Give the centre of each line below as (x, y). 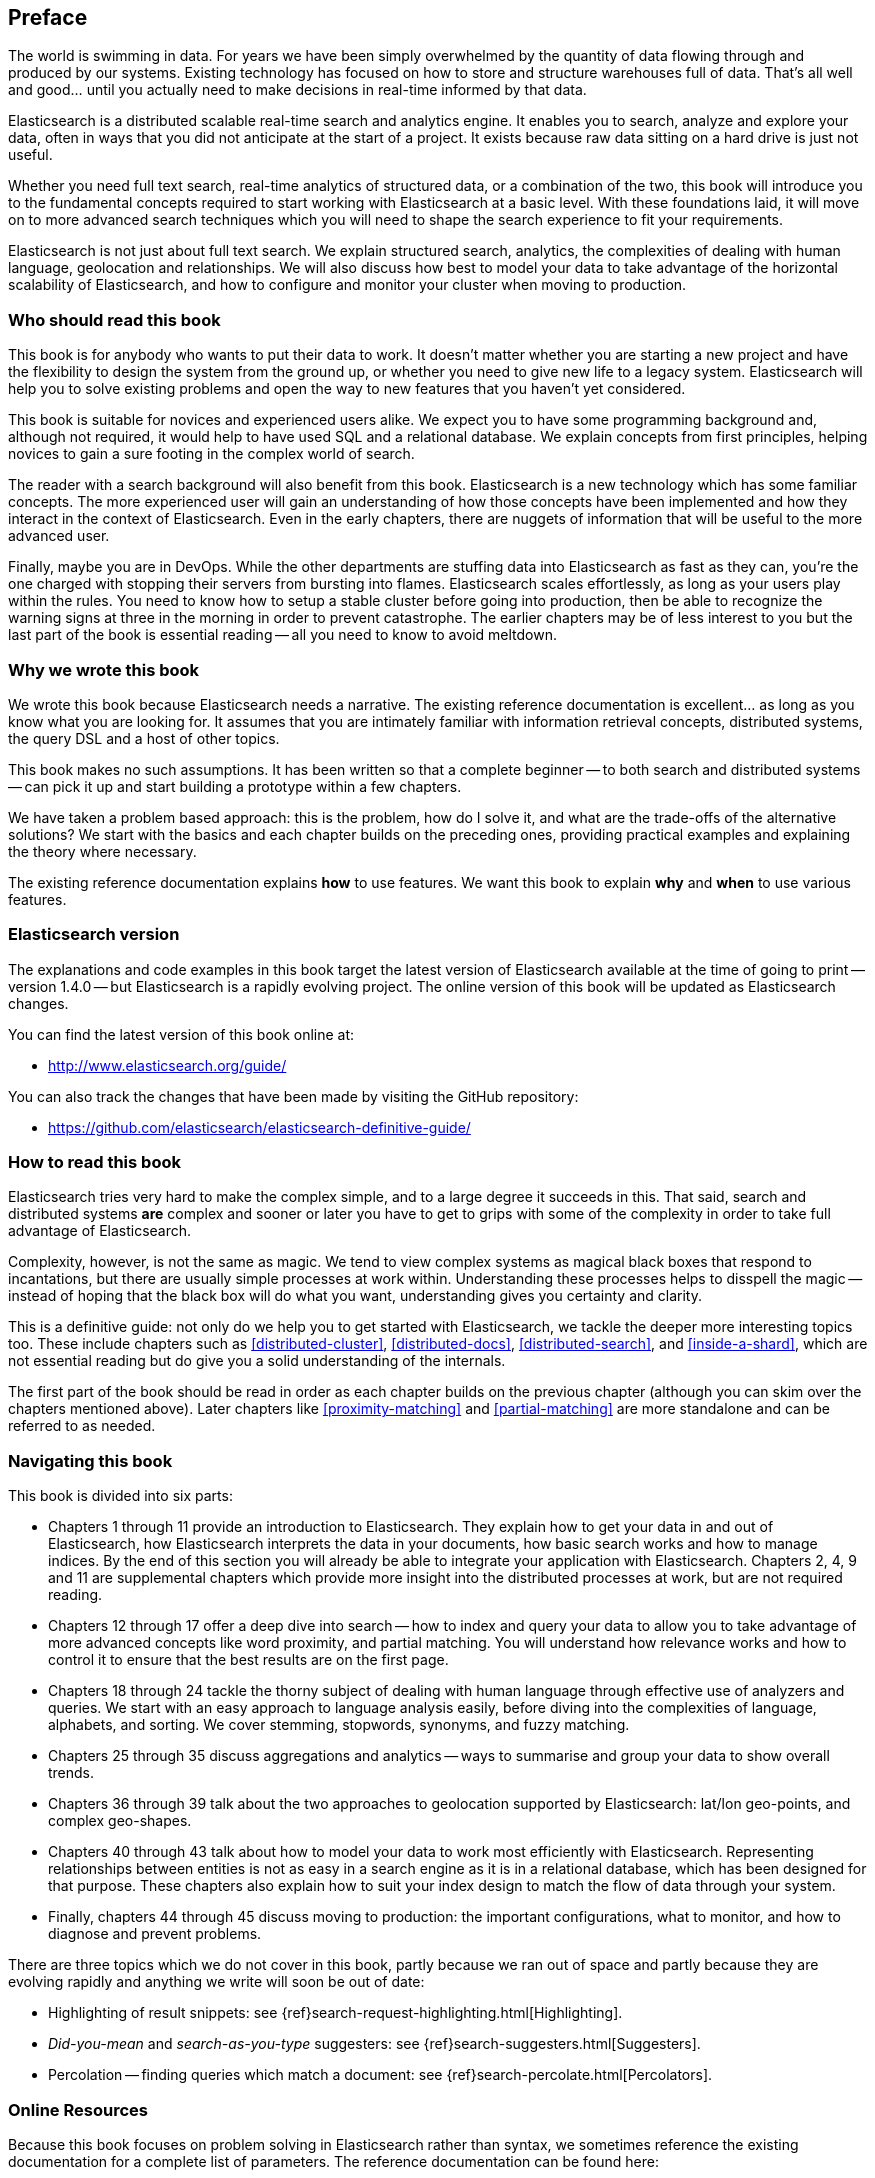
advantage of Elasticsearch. (100, 1231)
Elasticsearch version (94, 934)
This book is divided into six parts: (120, 1496)
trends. (71, 1773)
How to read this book (94, 1162)
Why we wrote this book (104, 669)
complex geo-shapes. (120, 1821)
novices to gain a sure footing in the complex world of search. (211, 454)
